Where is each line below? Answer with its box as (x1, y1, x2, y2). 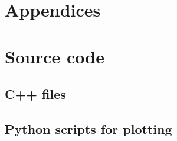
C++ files (5, 85, 66, 103)
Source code (5, 44, 104, 68)
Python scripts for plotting (5, 119, 172, 137)
